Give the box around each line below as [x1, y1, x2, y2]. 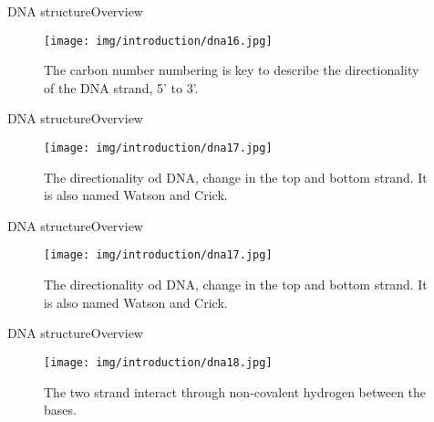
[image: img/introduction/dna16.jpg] [44, 34, 273, 47]
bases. [44, 400, 77, 419]
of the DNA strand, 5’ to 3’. [44, 78, 199, 97]
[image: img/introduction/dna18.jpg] [44, 355, 273, 369]
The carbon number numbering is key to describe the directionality [44, 60, 419, 79]
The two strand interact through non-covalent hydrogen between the [44, 382, 427, 401]
